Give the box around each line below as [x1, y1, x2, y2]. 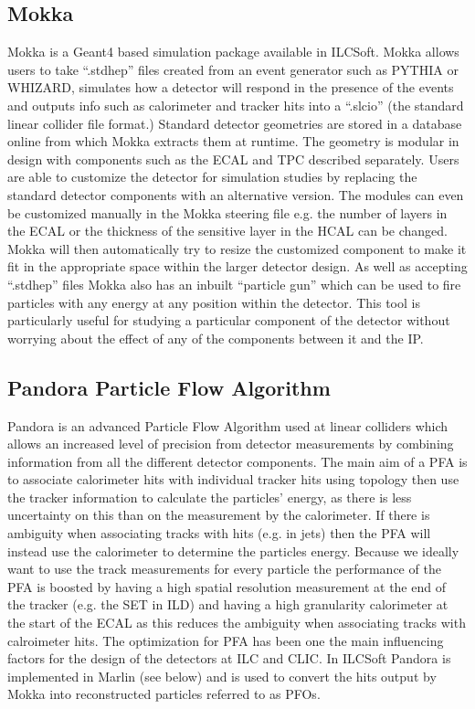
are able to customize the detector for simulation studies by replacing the [7, 167, 417, 186]
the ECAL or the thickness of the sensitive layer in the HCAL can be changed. [7, 221, 448, 240]
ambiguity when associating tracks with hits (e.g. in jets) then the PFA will [7, 524, 431, 543]
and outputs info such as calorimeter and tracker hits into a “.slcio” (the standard [7, 95, 464, 114]
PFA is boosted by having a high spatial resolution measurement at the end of [7, 577, 446, 596]
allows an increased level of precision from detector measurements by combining [7, 434, 454, 453]
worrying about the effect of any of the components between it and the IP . [7, 328, 424, 347]
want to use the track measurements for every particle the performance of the [7, 559, 441, 578]
